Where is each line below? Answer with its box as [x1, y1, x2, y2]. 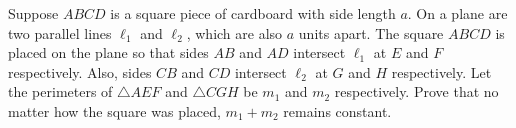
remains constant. [283, 100, 392, 121]
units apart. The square [298, 22, 444, 43]
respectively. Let [391, 61, 492, 82]
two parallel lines [8, 22, 112, 43]
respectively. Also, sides [8, 61, 152, 82]
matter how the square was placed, [8, 100, 221, 121]
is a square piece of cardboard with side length [110, 3, 396, 23]
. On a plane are [407, 3, 508, 23]
